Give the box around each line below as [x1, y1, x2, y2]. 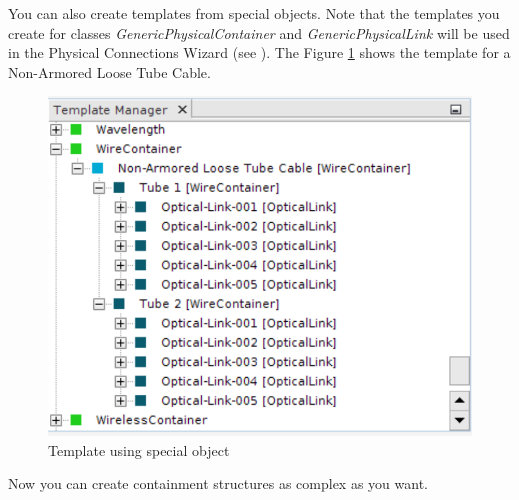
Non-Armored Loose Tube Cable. [8, 61, 211, 82]
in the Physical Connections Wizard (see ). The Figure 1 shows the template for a [8, 42, 511, 63]
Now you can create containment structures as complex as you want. [8, 473, 428, 494]
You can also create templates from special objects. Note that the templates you [8, 3, 500, 23]
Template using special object [48, 439, 230, 460]
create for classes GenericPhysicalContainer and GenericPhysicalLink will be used [8, 22, 510, 43]
